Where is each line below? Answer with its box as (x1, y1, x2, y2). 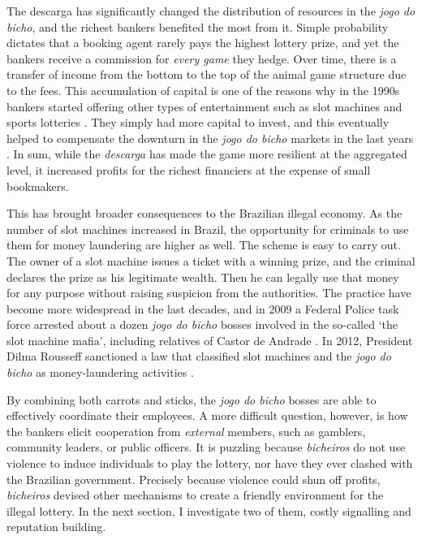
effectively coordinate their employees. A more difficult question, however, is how (6, 407, 408, 424)
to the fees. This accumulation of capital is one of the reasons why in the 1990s (6, 81, 400, 98)
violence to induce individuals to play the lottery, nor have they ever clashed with (6, 455, 413, 472)
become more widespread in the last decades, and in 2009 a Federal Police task (6, 300, 399, 317)
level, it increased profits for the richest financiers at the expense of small (6, 161, 371, 178)
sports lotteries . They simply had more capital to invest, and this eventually (6, 114, 390, 131)
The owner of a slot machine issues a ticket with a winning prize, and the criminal (6, 252, 416, 269)
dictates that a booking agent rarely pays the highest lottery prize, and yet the (6, 34, 399, 51)
